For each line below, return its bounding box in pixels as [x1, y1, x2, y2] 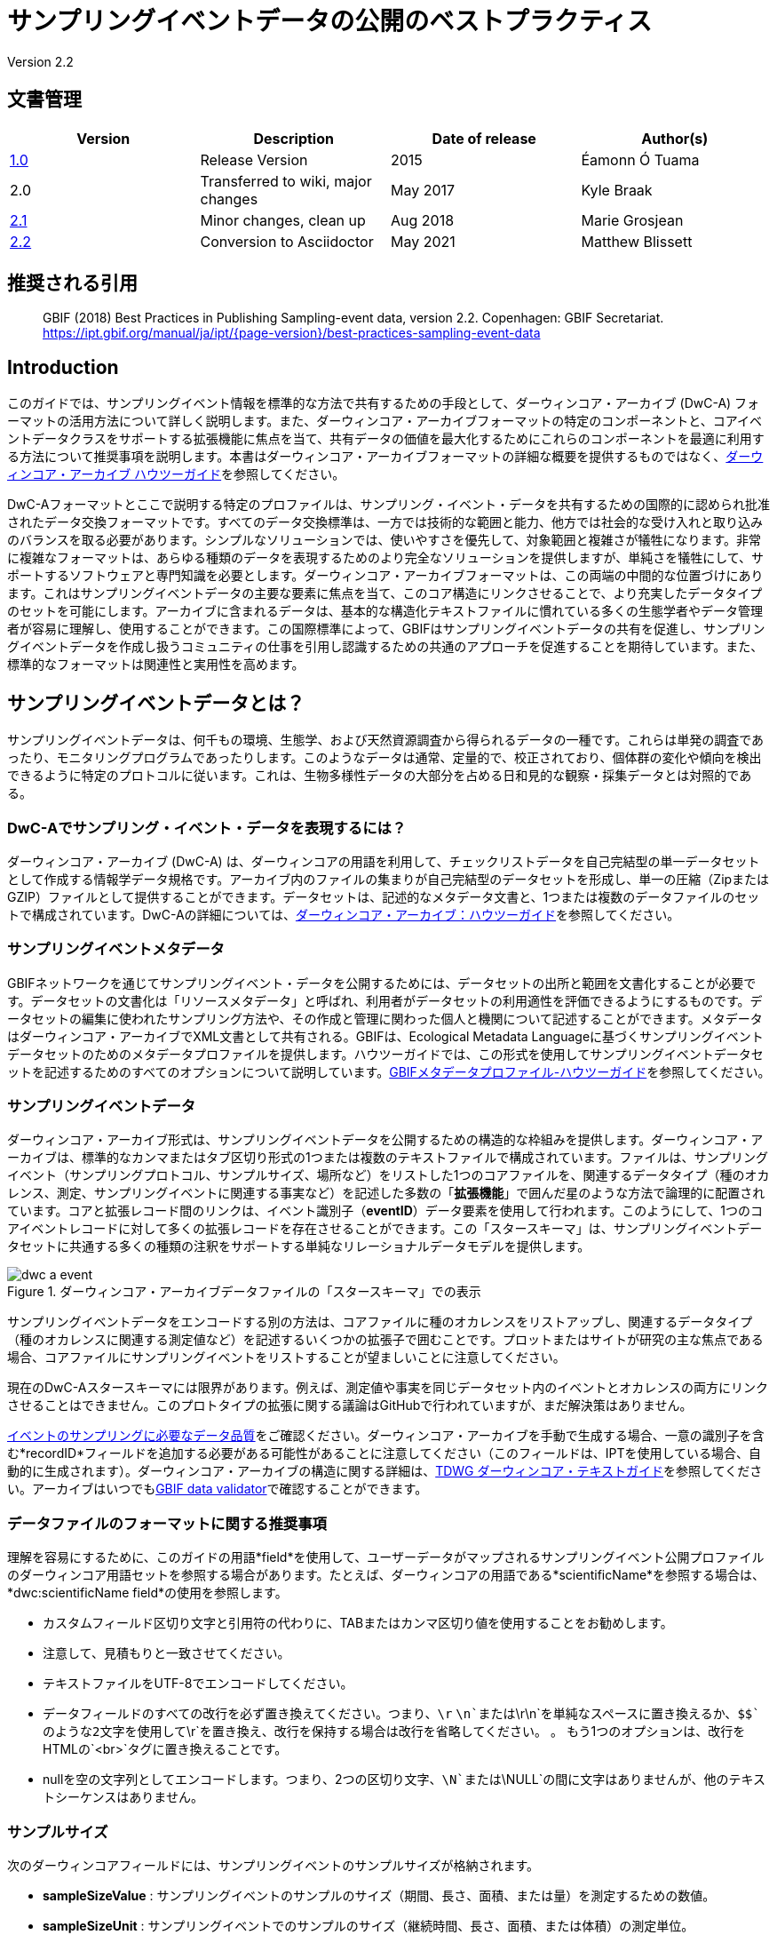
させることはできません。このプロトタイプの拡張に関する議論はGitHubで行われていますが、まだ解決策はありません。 [7, 1397, 693, 1413]
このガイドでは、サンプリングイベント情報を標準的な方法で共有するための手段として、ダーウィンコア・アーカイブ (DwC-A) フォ [7, 395, 760, 411]
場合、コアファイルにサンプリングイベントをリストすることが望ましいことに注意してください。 [7, 1350, 566, 1366]
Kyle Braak [581, 180, 653, 199]
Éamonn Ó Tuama [581, 150, 700, 169]
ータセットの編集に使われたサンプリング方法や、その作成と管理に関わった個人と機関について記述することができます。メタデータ [7, 1010, 763, 1026]
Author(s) [641, 129, 709, 147]
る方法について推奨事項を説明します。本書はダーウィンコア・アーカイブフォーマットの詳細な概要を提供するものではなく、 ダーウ [7, 449, 764, 465]
